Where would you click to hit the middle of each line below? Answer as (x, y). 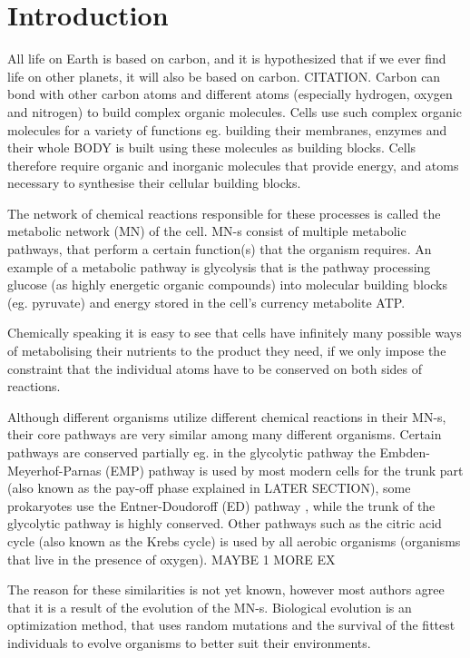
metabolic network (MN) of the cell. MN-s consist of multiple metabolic (207, 231)
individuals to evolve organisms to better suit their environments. (189, 642)
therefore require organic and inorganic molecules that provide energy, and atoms (233, 165)
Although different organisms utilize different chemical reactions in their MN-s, (227, 416)
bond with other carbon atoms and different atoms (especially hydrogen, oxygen (230, 94)
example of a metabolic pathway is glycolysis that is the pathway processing (219, 266)
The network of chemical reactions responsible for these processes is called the (224, 213)
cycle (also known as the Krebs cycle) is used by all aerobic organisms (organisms (234, 540)
